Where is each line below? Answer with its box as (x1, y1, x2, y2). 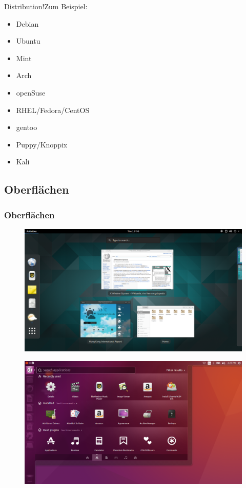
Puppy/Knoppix (16, 139, 68, 149)
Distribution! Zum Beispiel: (4, 1, 88, 11)
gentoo (16, 122, 37, 133)
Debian (16, 18, 39, 29)
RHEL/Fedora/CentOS (16, 104, 90, 115)
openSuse (16, 87, 46, 98)
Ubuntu (16, 35, 40, 46)
